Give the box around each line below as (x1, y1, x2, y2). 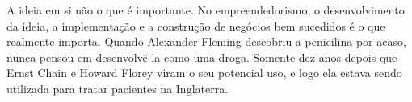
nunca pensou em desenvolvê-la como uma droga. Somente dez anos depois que (6, 48, 397, 65)
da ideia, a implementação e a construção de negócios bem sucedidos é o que (6, 17, 385, 34)
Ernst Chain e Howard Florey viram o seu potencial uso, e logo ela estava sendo (6, 64, 402, 81)
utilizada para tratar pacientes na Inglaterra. (6, 80, 229, 96)
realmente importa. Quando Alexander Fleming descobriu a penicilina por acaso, (6, 33, 406, 50)
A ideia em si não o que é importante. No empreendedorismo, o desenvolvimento (6, 2, 405, 18)
